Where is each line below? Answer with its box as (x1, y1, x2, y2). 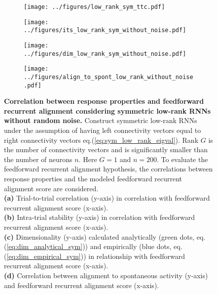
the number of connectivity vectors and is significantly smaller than (4, 144, 208, 155)
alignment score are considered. (4, 183, 99, 193)
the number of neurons (4, 154, 72, 164)
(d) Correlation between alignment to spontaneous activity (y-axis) (4, 270, 208, 280)
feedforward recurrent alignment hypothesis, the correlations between (4, 164, 213, 174)
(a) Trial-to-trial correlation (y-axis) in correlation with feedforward (4, 193, 210, 203)
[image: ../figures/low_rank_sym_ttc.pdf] (24, 3, 165, 10)
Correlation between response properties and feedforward (4, 96, 204, 106)
